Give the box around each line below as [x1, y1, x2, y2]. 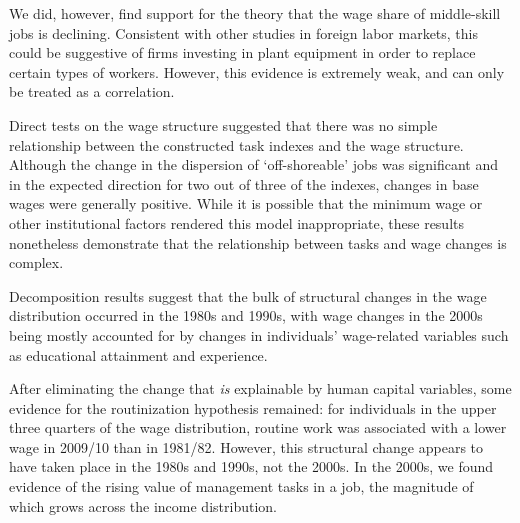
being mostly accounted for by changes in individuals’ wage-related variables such [9, 324, 509, 345]
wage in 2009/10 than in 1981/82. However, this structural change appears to [9, 436, 484, 457]
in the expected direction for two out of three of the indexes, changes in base [9, 173, 479, 194]
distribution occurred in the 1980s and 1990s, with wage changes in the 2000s [9, 305, 483, 326]
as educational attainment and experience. [9, 344, 268, 365]
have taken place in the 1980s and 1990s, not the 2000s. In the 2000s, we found [9, 456, 494, 477]
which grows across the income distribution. [9, 495, 277, 516]
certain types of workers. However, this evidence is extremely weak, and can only [9, 61, 505, 82]
